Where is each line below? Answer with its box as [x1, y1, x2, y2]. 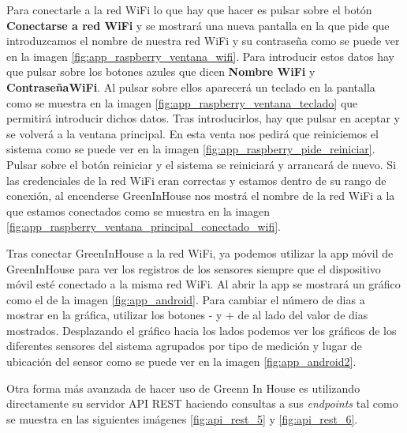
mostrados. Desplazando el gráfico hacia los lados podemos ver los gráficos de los [6, 322, 397, 338]
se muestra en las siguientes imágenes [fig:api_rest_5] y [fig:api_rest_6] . [6, 410, 358, 427]
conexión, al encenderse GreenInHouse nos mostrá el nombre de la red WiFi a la [6, 187, 395, 204]
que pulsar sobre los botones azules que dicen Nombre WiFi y [6, 63, 316, 80]
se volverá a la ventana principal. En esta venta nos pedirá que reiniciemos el [6, 125, 379, 141]
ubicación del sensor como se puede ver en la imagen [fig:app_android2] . [6, 353, 357, 370]
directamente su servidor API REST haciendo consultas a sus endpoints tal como [6, 395, 398, 412]
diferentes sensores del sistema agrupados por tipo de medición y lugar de [6, 337, 362, 354]
